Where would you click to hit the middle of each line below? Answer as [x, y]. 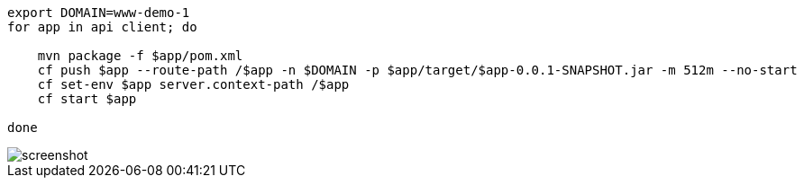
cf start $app [87, 99]
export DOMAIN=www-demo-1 [99, 13]
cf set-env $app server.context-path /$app [193, 84]
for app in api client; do [102, 27]
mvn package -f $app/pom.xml [140, 56]
